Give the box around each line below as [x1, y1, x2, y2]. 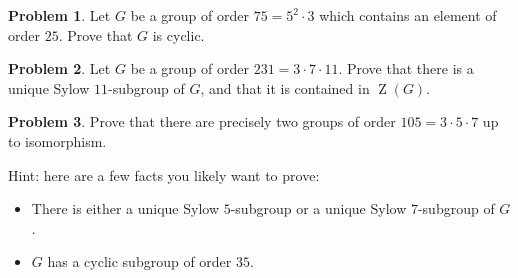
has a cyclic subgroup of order [47, 251, 232, 272]
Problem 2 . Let [8, 58, 111, 79]
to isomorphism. [8, 130, 107, 151]
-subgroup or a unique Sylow [230, 198, 407, 219]
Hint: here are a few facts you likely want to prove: [8, 164, 320, 185]
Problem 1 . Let [8, 5, 111, 25]
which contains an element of [319, 5, 497, 25]
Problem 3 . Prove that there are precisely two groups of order [8, 111, 396, 132]
